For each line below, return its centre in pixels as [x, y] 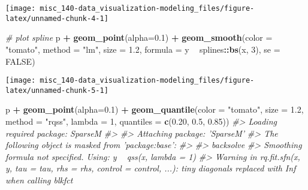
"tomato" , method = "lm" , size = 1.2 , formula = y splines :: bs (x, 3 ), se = [143, 49]
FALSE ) [20, 61]
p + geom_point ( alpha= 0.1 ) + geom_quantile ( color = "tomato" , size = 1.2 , [155, 109]
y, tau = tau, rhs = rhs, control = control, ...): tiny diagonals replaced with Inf [151, 168]
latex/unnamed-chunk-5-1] [57, 90]
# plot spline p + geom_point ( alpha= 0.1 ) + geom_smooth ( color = [139, 37]
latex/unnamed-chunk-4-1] [57, 18]
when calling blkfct [39, 180]
